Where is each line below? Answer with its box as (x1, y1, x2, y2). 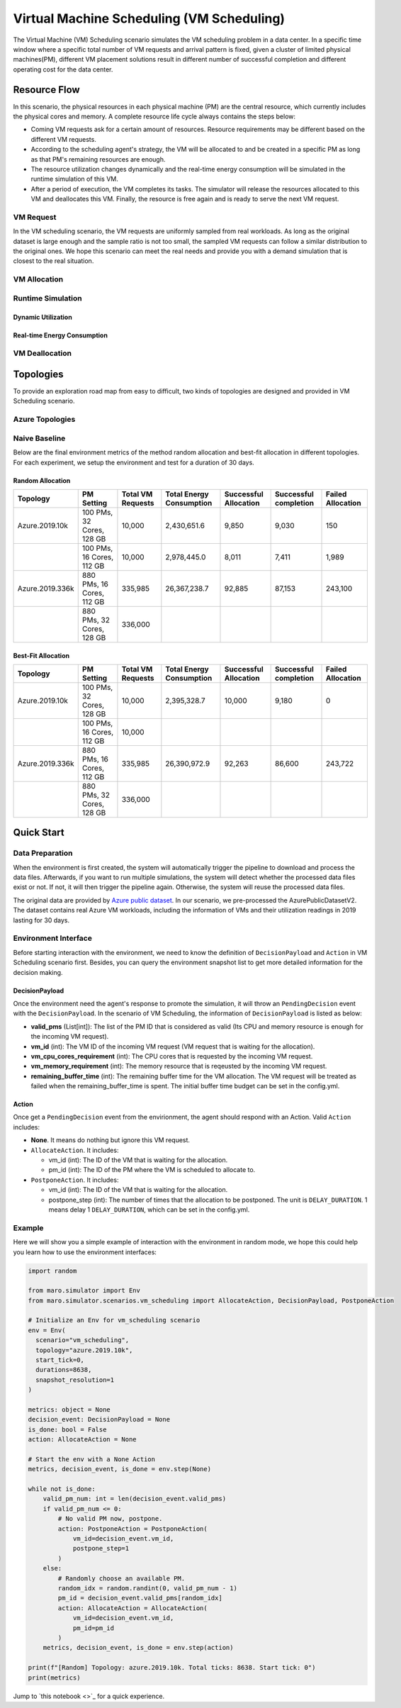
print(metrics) (28, 1673, 81, 1682)
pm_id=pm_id (72, 1624, 115, 1632)
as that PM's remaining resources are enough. (30, 155, 166, 163)
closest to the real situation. (13, 257, 94, 265)
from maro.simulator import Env (28, 1287, 141, 1295)
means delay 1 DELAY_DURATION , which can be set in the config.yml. (48, 1205, 250, 1214)
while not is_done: (28, 1485, 96, 1493)
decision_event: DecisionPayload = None (28, 1415, 170, 1424)
